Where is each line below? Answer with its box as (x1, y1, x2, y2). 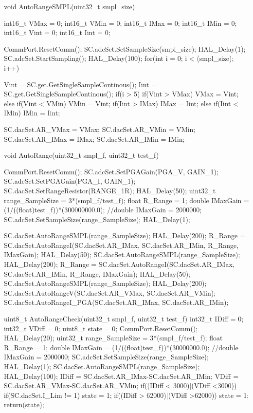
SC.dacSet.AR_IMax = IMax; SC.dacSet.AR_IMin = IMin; (4, 133, 185, 144)
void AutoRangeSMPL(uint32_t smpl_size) (4, 1, 135, 11)
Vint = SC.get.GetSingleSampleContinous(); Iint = (4, 79, 157, 89)
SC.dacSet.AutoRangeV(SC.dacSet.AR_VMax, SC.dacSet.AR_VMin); (4, 287, 216, 298)
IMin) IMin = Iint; (4, 108, 60, 118)
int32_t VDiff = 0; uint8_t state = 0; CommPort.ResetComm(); (4, 323, 198, 333)
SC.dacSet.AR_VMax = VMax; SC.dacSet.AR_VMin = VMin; (4, 124, 196, 134)
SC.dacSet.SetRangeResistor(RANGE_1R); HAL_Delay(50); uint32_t (4, 185, 216, 195)
